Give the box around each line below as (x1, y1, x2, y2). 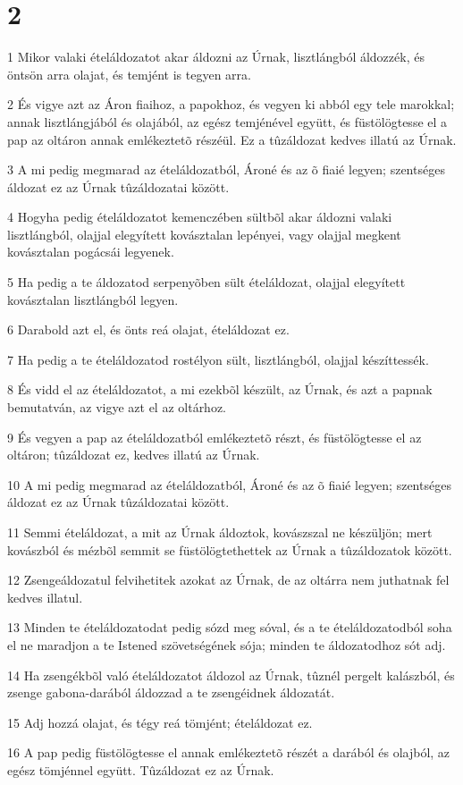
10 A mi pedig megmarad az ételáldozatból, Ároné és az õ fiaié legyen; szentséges (7, 475, 451, 494)
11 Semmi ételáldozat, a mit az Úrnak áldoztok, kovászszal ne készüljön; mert (7, 523, 433, 541)
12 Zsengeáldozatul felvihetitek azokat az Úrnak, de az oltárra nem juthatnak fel (7, 570, 450, 589)
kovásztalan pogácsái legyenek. (7, 242, 174, 261)
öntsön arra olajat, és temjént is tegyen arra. (7, 64, 251, 83)
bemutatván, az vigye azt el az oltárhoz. (7, 398, 227, 417)
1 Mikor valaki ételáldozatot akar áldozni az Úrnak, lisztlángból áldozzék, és (7, 47, 425, 66)
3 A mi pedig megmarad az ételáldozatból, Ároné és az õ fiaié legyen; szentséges (7, 160, 445, 179)
